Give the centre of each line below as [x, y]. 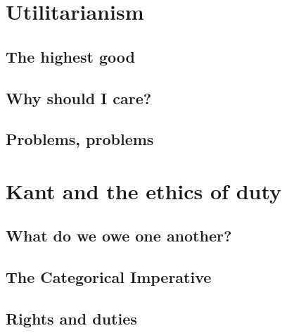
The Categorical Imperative [109, 277]
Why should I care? [79, 98]
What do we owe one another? [119, 235]
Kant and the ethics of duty [144, 190]
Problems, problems [80, 139]
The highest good [70, 56]
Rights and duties [71, 319]
